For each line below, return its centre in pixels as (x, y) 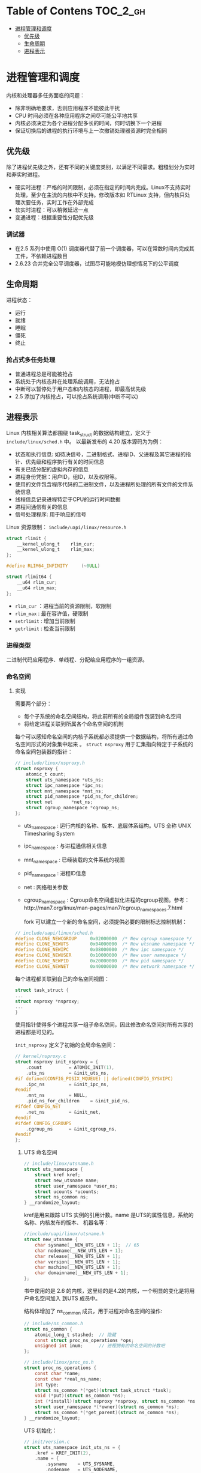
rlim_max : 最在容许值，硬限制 (51, 613)
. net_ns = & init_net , (63, 1112)
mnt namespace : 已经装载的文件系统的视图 (74, 860)
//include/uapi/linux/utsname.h (64, 1234)
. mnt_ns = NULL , (57, 1095)
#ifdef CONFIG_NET (38, 1107)
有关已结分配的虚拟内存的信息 (51, 469)
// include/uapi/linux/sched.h (54, 933)
